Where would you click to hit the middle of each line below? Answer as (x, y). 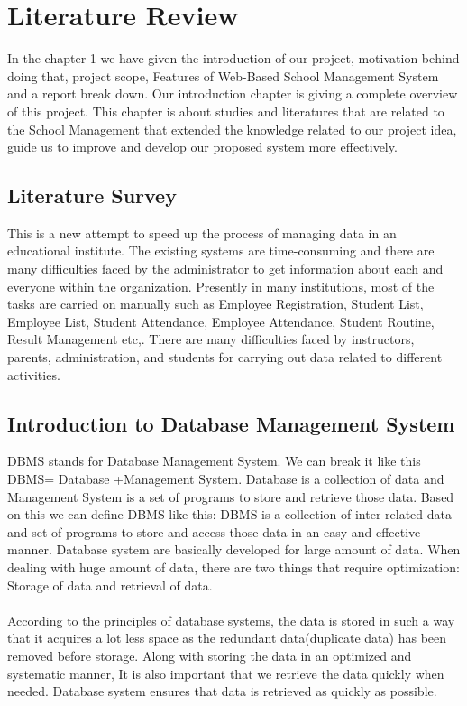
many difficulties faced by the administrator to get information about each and (225, 269)
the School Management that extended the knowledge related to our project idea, (232, 129)
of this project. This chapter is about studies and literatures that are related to (226, 111)
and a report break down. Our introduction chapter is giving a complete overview (233, 93)
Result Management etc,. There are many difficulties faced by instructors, (211, 339)
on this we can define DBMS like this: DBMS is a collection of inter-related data (230, 514)
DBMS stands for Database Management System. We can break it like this (214, 461)
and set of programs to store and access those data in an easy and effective (214, 531)
